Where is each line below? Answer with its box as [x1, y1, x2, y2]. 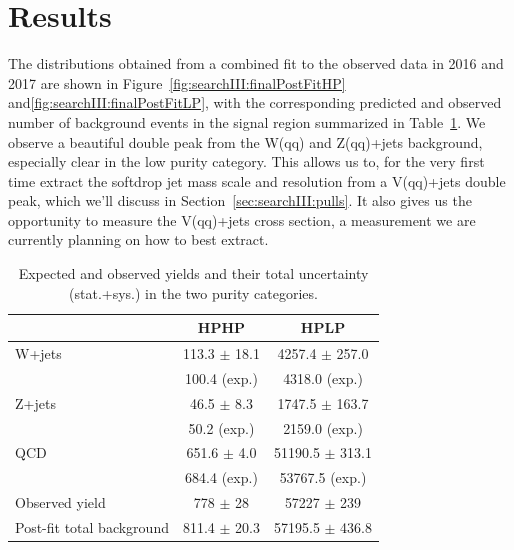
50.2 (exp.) [188, 417, 255, 438]
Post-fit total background [15, 517, 169, 537]
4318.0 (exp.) [283, 367, 363, 388]
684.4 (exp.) [185, 467, 258, 488]
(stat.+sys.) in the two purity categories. [69, 282, 318, 303]
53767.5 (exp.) [279, 467, 367, 488]
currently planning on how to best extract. [8, 229, 269, 250]
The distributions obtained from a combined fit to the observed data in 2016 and [8, 53, 504, 74]
